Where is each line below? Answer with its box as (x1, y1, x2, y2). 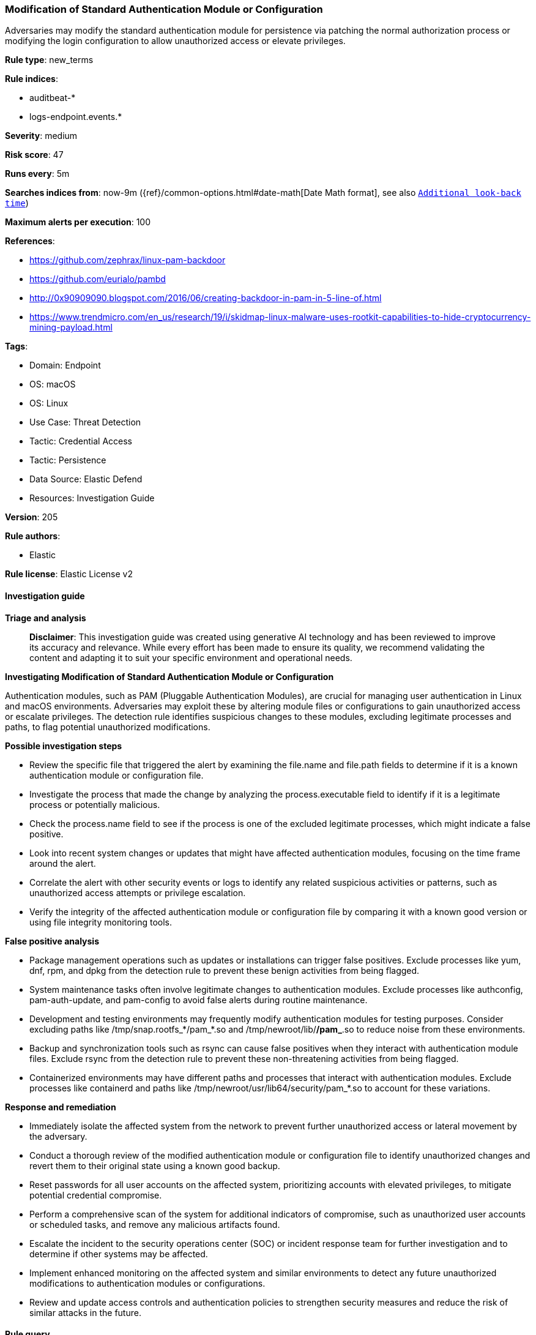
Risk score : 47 (5, 149, 64, 160)
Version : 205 (5, 512, 58, 523)
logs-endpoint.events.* (29, 111, 122, 122)
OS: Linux (29, 398, 69, 409)
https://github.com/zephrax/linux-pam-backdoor (29, 255, 226, 266)
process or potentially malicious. (29, 799, 160, 810)
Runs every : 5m (5, 168, 70, 179)
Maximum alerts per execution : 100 (5, 217, 151, 228)
